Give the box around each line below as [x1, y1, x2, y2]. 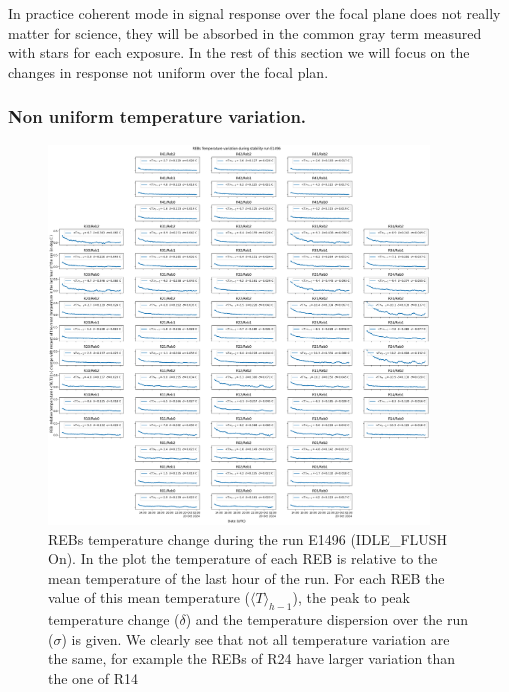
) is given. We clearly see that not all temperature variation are [61, 628, 450, 649]
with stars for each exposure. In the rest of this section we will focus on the [8, 42, 470, 63]
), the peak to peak [292, 587, 410, 608]
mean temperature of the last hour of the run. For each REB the [48, 567, 445, 588]
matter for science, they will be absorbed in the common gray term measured [8, 22, 482, 43]
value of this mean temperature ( [48, 587, 250, 608]
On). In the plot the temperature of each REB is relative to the [48, 548, 438, 569]
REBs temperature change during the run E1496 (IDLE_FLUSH [48, 528, 448, 549]
